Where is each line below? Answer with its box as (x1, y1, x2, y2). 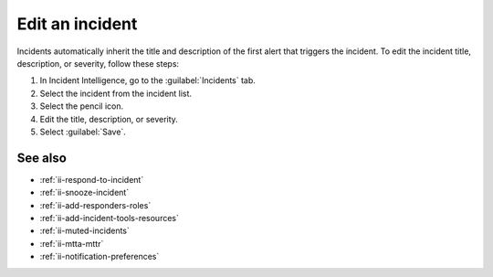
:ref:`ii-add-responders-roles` (39, 199, 152, 210)
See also (16, 150, 68, 165)
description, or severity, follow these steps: (16, 58, 180, 69)
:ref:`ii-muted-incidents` (39, 225, 130, 237)
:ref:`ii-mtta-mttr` (39, 238, 104, 249)
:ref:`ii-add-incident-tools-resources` (39, 212, 180, 223)
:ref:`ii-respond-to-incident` (39, 174, 144, 185)
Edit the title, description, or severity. (39, 113, 178, 124)
